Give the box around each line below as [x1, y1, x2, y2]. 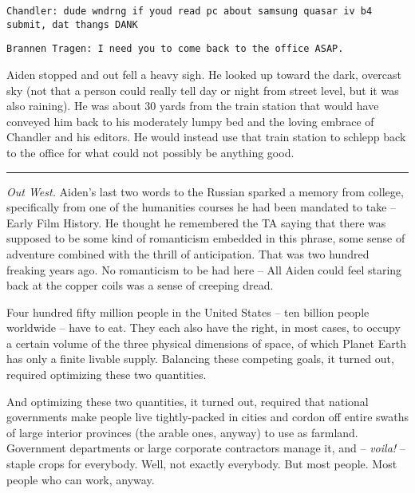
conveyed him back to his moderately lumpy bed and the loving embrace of [6, 112, 374, 129]
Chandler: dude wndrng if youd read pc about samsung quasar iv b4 [6, 6, 373, 17]
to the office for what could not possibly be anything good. [6, 144, 294, 160]
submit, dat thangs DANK [6, 18, 138, 30]
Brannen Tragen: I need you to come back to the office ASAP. [6, 43, 344, 55]
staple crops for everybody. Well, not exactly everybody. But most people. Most [6, 456, 397, 472]
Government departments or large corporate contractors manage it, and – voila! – [6, 440, 405, 456]
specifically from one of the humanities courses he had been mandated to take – [6, 199, 397, 215]
